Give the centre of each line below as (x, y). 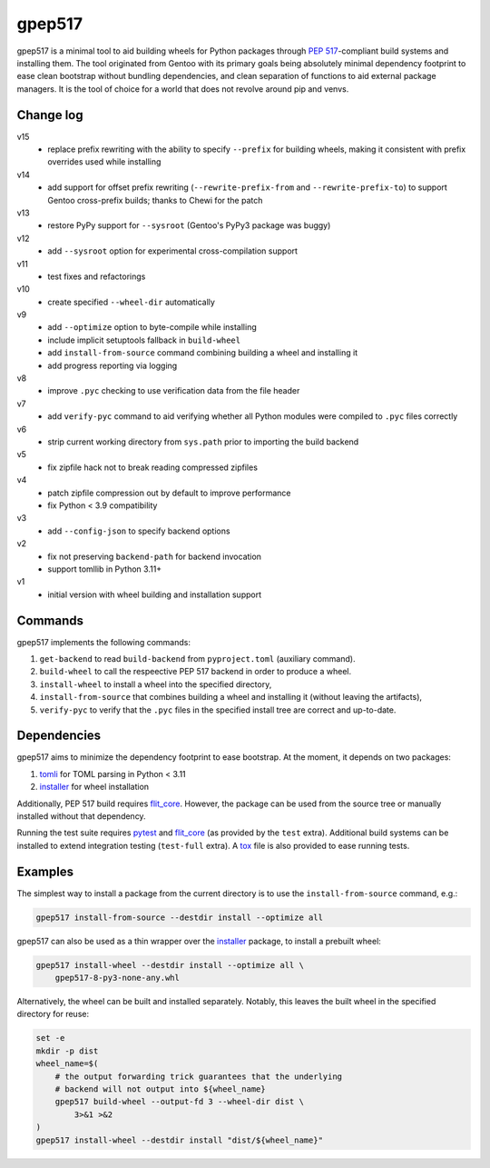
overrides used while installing (104, 162)
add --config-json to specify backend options (139, 531)
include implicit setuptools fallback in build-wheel (144, 340)
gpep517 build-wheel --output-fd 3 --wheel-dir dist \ (179, 1102)
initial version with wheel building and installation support (155, 594)
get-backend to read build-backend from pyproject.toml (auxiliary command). (197, 658)
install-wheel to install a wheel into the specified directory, (156, 684)
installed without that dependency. (81, 816)
